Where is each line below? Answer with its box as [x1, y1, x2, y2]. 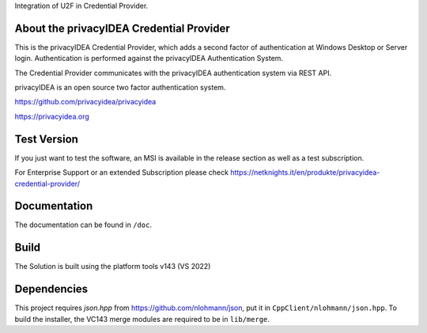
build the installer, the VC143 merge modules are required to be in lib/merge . [14, 314, 270, 324]
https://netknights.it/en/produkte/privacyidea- [230, 168, 380, 177]
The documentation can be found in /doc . [14, 220, 152, 229]
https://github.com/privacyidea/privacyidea [14, 97, 157, 107]
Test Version [14, 132, 79, 146]
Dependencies [14, 282, 89, 296]
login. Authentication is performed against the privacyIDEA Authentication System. [14, 54, 284, 63]
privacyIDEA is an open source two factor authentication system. [14, 83, 226, 93]
